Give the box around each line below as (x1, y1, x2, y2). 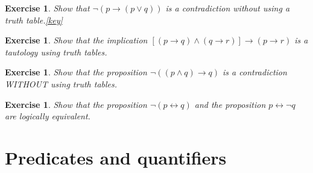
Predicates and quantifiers (5, 145, 227, 169)
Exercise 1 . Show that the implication (5, 34, 148, 46)
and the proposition (194, 98, 266, 110)
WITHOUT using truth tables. (5, 77, 118, 90)
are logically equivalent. (5, 110, 90, 122)
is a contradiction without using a (165, 2, 290, 14)
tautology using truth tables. (5, 45, 107, 58)
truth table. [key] (5, 13, 63, 26)
